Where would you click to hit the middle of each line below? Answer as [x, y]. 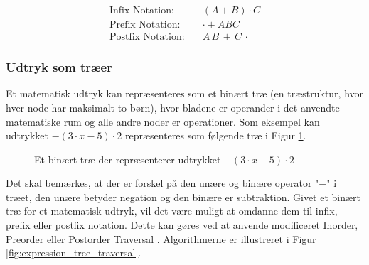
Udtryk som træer [59, 67]
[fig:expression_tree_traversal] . [74, 253]
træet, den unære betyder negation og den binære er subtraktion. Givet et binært [183, 196]
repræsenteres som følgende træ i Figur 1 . [215, 135]
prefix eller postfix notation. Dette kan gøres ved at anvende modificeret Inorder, [182, 225]
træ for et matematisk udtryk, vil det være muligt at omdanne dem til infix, [172, 211]
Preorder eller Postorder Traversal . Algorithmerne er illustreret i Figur [161, 238]
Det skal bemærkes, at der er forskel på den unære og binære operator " [162, 183]
